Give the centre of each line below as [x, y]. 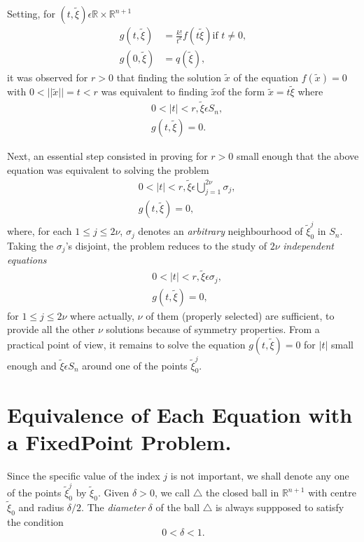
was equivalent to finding [155, 92]
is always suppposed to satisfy [280, 507]
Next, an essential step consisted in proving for [107, 156]
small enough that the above [297, 156]
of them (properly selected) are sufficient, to [240, 315]
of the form [241, 92]
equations [27, 260]
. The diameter [113, 507]
